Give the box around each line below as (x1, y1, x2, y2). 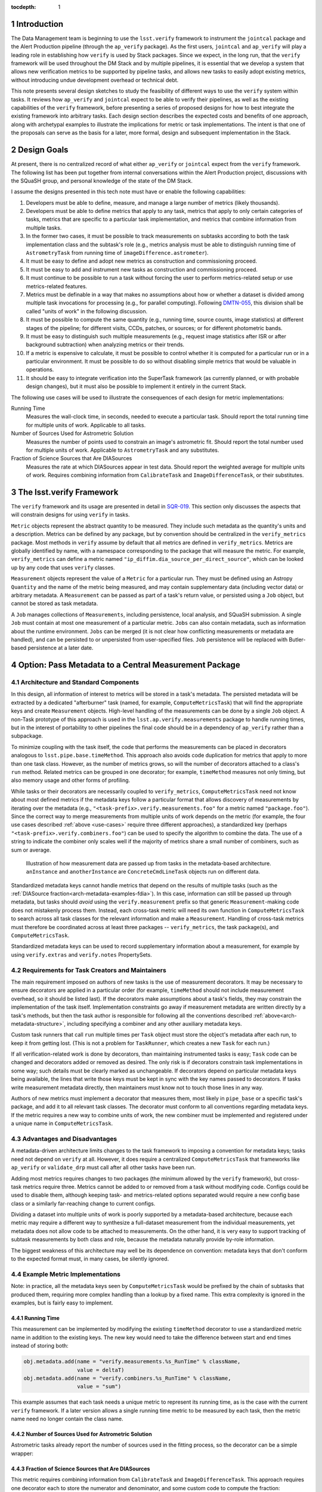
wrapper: (11, 1450, 34, 1457)
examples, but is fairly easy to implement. (11, 1299, 113, 1306)
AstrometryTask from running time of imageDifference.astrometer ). (26, 249, 209, 257)
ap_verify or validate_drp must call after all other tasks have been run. (11, 1164, 196, 1171)
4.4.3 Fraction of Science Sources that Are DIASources (11, 1465, 150, 1472)
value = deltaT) (76, 1367, 125, 1373)
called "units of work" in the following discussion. (26, 307, 148, 315)
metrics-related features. (26, 282, 88, 289)
